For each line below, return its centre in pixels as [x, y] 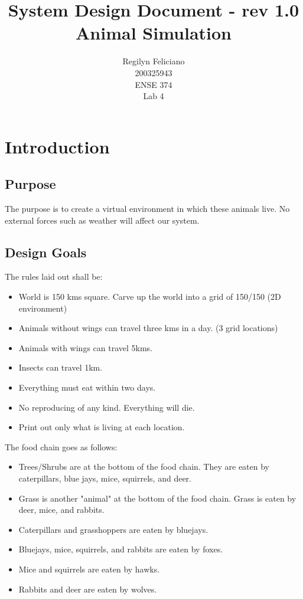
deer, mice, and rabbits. [61, 510]
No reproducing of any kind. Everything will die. [107, 407]
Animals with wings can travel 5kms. [85, 347]
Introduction [57, 146]
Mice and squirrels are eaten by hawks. [89, 569]
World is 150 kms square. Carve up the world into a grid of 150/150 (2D [150, 297]
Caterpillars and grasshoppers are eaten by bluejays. [113, 529]
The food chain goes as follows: [61, 446]
